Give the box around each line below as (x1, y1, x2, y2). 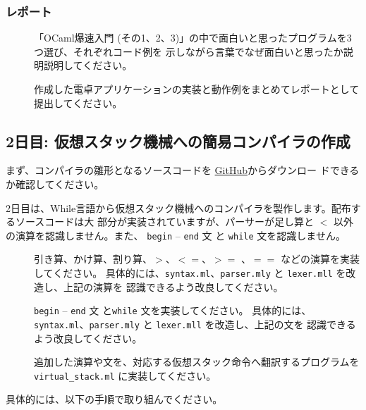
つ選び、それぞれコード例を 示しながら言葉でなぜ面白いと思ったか (34, 44, 343, 58)
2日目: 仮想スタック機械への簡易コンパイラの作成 (6, 130, 350, 151)
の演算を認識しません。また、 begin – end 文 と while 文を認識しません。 (6, 228, 346, 242)
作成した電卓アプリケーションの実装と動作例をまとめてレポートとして (34, 82, 360, 96)
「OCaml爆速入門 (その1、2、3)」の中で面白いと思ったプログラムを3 (34, 30, 352, 45)
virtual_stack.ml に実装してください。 (34, 368, 216, 383)
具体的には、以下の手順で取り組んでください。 (6, 392, 223, 406)
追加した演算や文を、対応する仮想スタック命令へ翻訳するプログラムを (34, 354, 360, 369)
